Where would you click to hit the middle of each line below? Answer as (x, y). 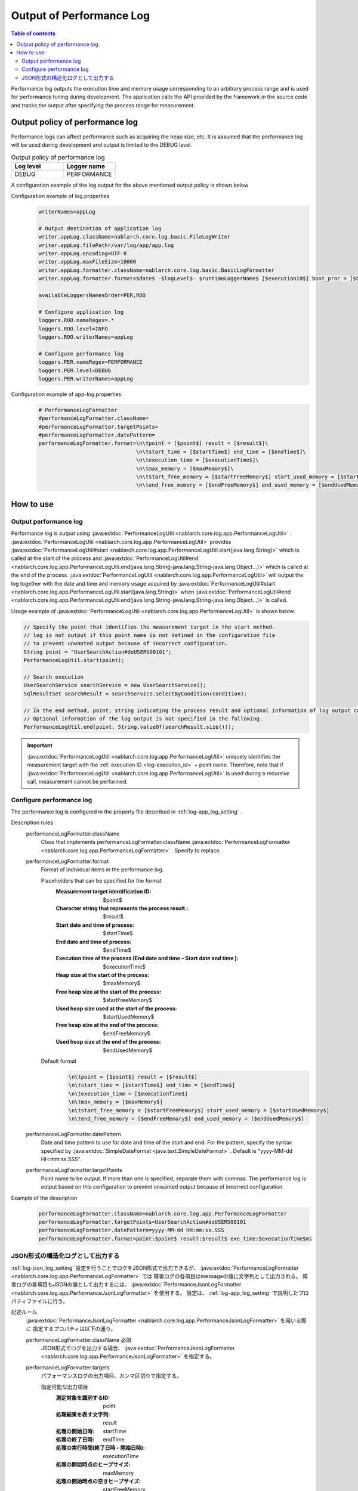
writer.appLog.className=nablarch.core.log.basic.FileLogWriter (135, 237)
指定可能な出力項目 (64, 1387)
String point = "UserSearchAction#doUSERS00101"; (98, 652)
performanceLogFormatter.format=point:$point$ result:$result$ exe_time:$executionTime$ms (175, 1238)
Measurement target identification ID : (104, 892)
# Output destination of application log (100, 228)
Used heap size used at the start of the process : (116, 1009)
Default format (59, 1061)
